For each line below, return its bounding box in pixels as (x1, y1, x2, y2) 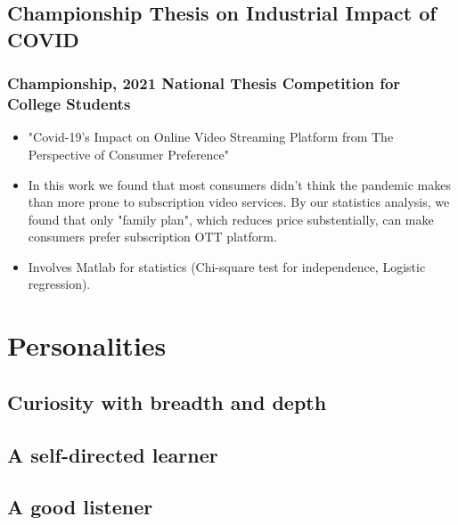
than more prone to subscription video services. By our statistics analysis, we (28, 193, 450, 211)
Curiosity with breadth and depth (7, 388, 327, 415)
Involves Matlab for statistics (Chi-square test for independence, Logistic (28, 257, 426, 275)
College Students (7, 93, 131, 115)
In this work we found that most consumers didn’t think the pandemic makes (28, 175, 451, 193)
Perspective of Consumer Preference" (28, 144, 230, 163)
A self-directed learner (7, 440, 218, 468)
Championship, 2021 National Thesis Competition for (7, 72, 401, 94)
